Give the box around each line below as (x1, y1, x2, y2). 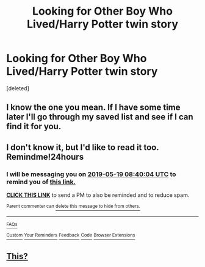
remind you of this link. (6, 177, 76, 186)
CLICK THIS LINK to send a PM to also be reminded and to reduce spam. (6, 191, 190, 199)
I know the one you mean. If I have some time (6, 102, 181, 113)
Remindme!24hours (6, 151, 84, 162)
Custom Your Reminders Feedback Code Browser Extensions (6, 232, 135, 238)
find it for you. (6, 121, 62, 132)
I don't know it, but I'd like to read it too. (6, 142, 159, 152)
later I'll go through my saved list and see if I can (6, 112, 193, 123)
